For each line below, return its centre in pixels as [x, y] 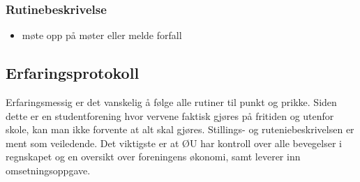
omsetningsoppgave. [48, 170]
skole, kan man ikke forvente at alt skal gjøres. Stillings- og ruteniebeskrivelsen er [180, 129]
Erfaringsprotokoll [73, 73]
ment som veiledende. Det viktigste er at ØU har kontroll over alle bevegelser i [174, 143]
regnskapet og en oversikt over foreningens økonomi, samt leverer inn [153, 157]
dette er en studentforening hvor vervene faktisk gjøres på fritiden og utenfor [170, 115]
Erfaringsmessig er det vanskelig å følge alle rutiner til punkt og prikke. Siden [171, 102]
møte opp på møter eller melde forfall [102, 35]
